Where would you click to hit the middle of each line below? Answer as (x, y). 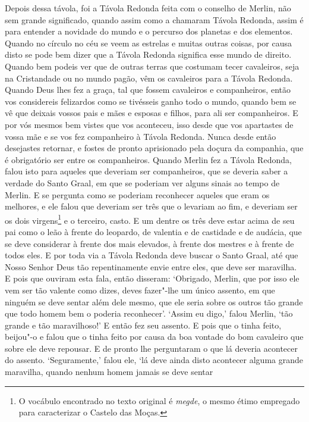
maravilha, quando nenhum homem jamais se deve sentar (109, 372)
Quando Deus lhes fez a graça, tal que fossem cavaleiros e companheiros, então (148, 90)
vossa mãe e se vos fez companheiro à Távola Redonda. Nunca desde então (141, 136)
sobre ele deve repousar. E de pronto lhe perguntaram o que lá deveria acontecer (151, 348)
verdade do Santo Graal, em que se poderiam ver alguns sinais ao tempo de (142, 182)
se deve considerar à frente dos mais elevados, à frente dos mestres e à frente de (149, 243)
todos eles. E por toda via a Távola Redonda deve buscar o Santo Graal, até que (152, 255)
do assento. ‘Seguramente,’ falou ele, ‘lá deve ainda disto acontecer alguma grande (154, 360)
